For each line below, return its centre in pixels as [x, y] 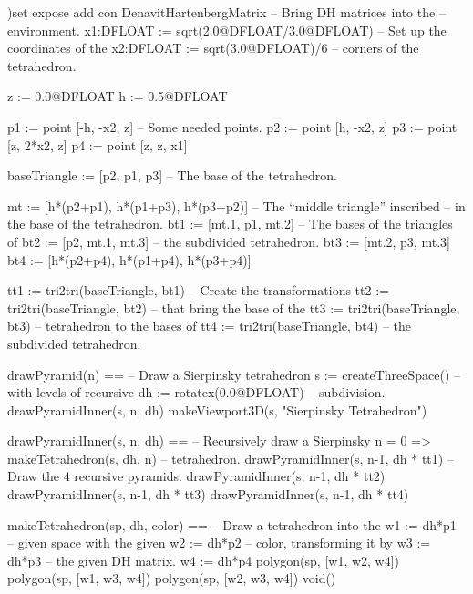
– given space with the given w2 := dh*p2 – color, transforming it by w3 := [219, 543]
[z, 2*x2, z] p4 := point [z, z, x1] [98, 144]
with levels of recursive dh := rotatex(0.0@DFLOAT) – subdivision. [196, 392]
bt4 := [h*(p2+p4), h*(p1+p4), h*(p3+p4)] [129, 259]
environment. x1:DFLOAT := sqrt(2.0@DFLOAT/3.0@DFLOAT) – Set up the [227, 30]
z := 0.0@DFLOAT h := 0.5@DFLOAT [118, 96]
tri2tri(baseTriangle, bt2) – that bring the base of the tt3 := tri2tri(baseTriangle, [234, 307]
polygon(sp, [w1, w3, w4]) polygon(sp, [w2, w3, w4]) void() [172, 578]
